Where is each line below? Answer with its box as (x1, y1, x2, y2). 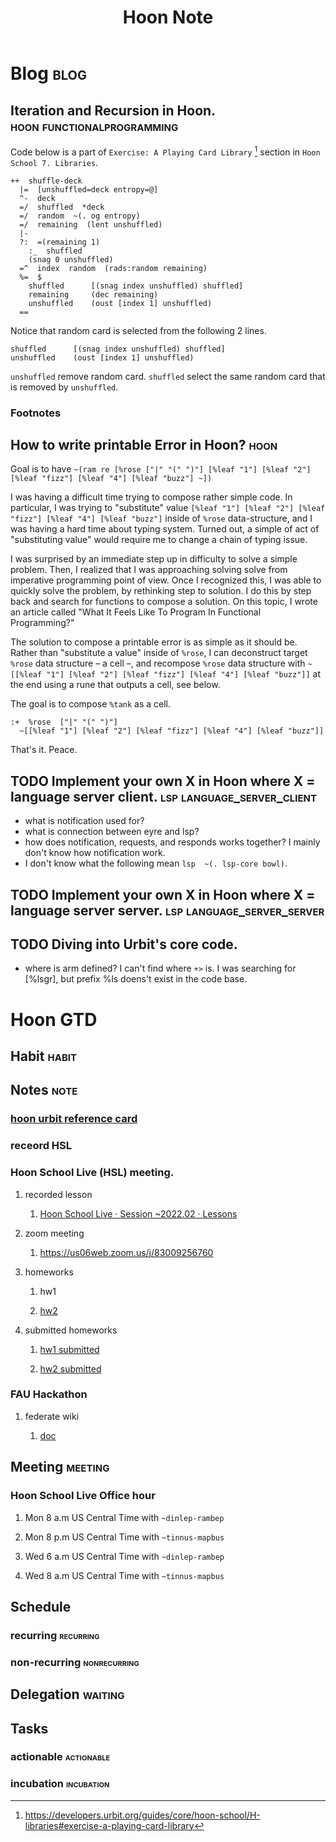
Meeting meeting (10, 1459, 110, 1476)
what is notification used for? (24, 815, 145, 827)
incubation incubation (10, 1777, 110, 1791)
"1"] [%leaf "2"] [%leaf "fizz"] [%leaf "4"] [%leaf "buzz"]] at (46, 668, 322, 680)
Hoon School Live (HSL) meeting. (10, 1166, 175, 1180)
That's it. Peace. (10, 744, 78, 756)
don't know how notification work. (24, 847, 166, 859)
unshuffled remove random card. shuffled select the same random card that (10, 370, 326, 382)
